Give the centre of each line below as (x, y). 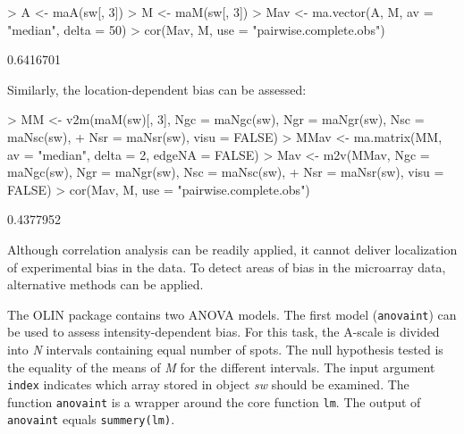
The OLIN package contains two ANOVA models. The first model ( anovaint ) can (232, 314)
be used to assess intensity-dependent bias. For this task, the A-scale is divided (224, 332)
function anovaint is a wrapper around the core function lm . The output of (214, 401)
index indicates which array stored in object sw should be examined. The (208, 384)
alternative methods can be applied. (105, 284)
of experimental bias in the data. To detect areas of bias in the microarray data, (227, 267)
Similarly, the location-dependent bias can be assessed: (157, 89)
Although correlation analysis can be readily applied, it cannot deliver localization (232, 249)
